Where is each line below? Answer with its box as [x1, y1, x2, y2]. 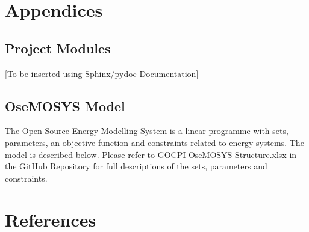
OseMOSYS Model [5, 96, 125, 115]
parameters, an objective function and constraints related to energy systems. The [5, 136, 304, 148]
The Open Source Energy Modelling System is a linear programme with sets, [5, 124, 289, 137]
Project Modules [5, 38, 111, 57]
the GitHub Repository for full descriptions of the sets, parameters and [5, 160, 267, 172]
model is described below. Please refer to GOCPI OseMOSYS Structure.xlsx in [5, 148, 297, 160]
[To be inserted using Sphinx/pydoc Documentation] [5, 67, 199, 79]
